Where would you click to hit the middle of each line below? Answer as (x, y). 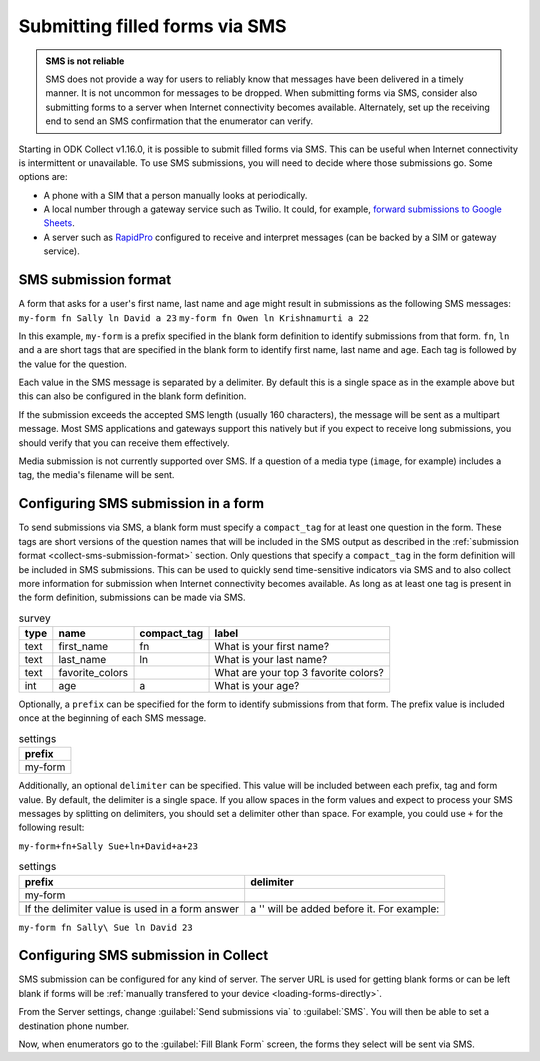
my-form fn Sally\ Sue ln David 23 (106, 927)
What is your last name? (271, 660)
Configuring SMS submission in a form (141, 503)
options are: (43, 177)
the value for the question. (72, 364)
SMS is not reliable (85, 61)
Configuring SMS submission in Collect (143, 955)
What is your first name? (272, 647)
